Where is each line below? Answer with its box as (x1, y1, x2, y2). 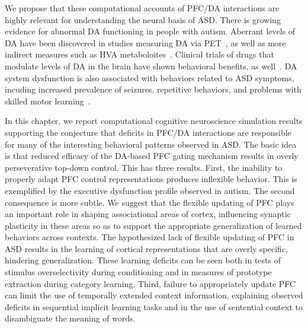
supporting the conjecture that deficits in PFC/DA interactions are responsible (5, 126, 291, 138)
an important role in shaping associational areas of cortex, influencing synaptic (5, 208, 291, 220)
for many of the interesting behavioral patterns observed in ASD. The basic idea (5, 138, 297, 150)
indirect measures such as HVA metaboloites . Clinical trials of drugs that (5, 48, 274, 60)
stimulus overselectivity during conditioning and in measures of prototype (5, 266, 272, 278)
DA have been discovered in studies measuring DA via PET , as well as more (5, 36, 286, 49)
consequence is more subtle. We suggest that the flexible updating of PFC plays (5, 196, 294, 208)
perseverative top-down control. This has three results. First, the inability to (5, 161, 283, 173)
